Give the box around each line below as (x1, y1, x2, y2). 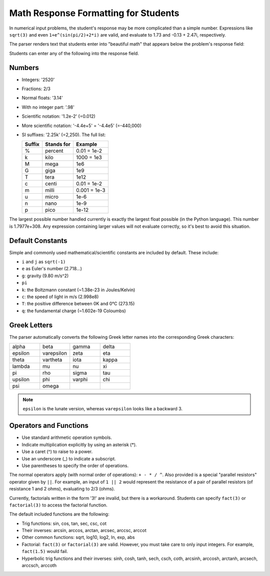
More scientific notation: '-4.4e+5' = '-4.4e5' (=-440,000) (21, 123, 142, 129)
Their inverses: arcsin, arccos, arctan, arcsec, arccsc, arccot (21, 527, 147, 533)
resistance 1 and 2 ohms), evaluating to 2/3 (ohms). (9, 486, 115, 492)
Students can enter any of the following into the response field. (9, 50, 139, 56)
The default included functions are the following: (9, 511, 109, 517)
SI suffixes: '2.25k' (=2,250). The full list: (21, 132, 106, 138)
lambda (12, 363, 30, 370)
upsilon (12, 376, 30, 383)
